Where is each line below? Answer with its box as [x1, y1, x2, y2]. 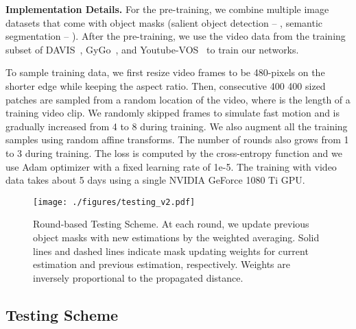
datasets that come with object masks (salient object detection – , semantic [5, 15, 323, 29]
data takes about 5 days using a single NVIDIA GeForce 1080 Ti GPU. [5, 173, 305, 187]
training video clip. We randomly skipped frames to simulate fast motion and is [5, 106, 340, 120]
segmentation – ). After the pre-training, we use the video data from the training [5, 29, 346, 43]
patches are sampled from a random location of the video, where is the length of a [5, 92, 351, 106]
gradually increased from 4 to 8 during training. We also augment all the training [5, 119, 348, 133]
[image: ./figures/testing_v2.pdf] [33, 197, 195, 207]
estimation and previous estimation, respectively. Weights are [33, 257, 291, 271]
